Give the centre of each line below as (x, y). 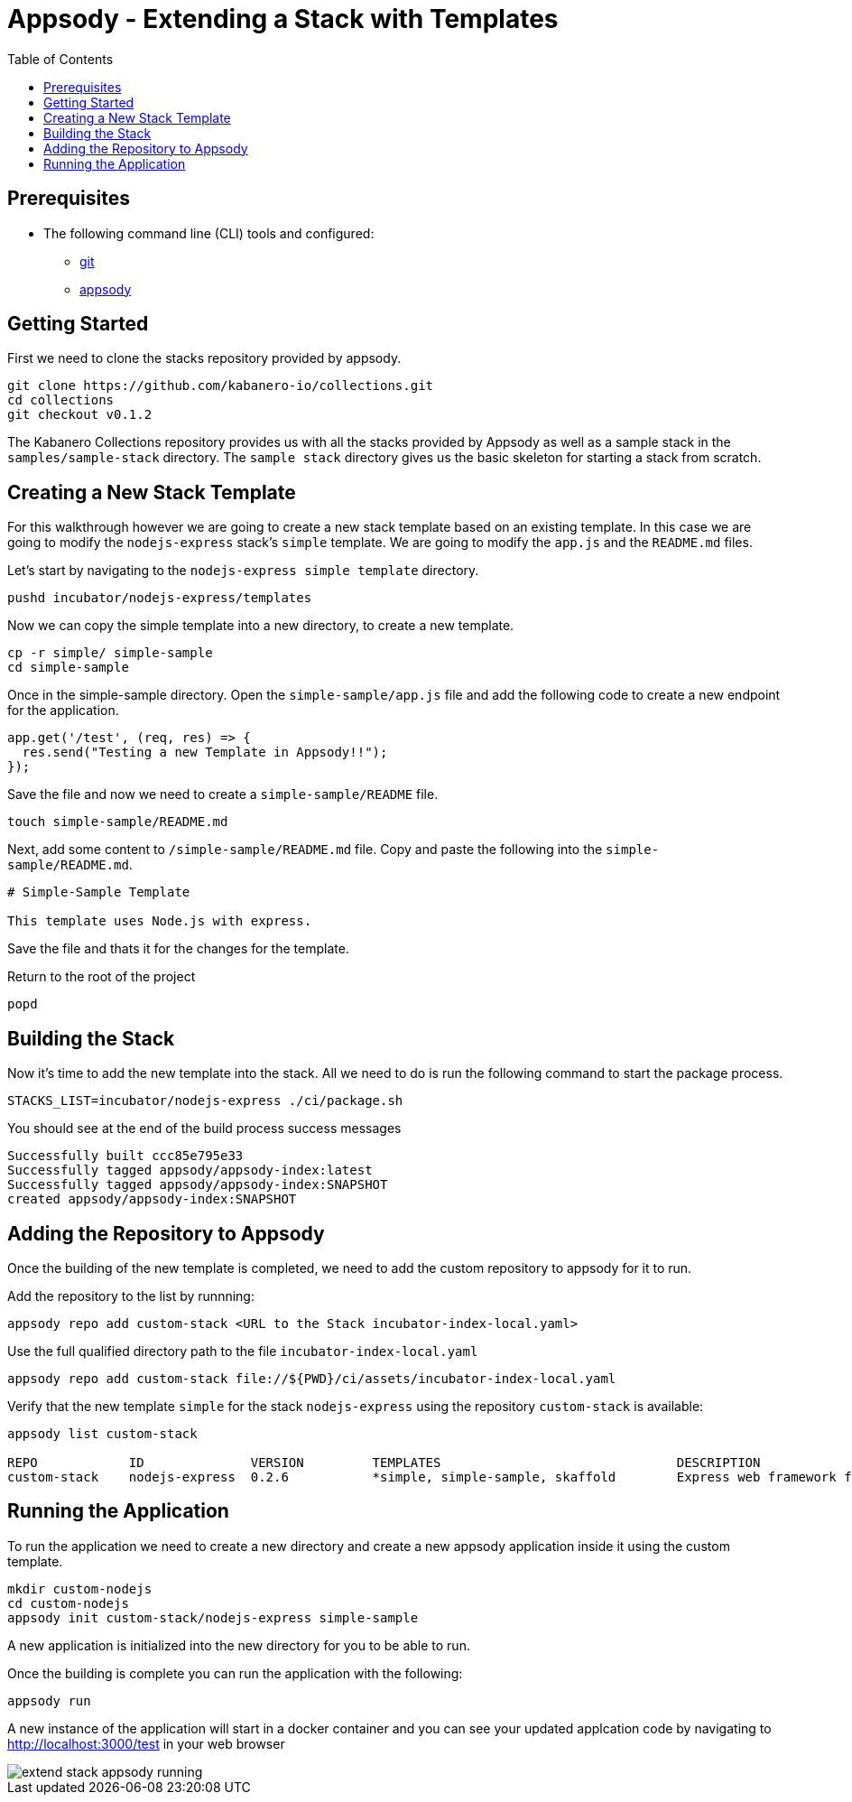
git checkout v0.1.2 (80, 415)
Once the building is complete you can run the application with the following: (235, 1673)
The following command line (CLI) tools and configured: (209, 233)
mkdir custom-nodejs (80, 1588)
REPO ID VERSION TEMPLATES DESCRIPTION (384, 1462)
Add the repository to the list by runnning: (131, 1296)
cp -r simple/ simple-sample (110, 653)
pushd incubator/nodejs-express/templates (160, 598)
